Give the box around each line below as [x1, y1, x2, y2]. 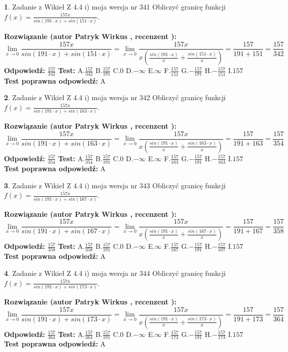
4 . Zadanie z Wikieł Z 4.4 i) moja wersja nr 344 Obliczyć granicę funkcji [4, 268, 226, 278]
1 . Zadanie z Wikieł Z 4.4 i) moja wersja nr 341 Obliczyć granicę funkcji [4, 2, 226, 12]
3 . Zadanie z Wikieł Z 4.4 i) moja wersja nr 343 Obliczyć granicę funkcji [4, 180, 226, 190]
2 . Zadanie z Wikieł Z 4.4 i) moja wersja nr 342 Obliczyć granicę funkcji [4, 92, 226, 103]
